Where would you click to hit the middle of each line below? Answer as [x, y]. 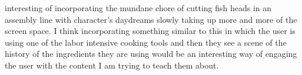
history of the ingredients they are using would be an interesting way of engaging [151, 54]
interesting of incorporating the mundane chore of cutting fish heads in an [138, 8]
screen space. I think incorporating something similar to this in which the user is [150, 31]
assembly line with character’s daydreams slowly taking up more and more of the [151, 19]
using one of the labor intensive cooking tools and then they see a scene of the [146, 42]
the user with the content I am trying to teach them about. [112, 65]
